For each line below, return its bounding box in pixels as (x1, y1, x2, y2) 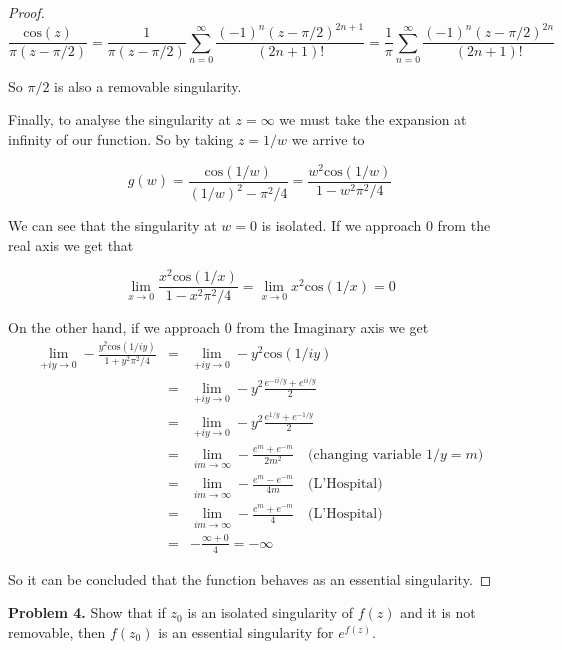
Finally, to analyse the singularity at (8, 109, 231, 130)
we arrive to (291, 129, 365, 150)
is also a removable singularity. (54, 75, 242, 96)
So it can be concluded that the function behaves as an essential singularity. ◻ (8, 568, 492, 589)
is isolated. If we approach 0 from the (261, 215, 491, 236)
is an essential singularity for (158, 621, 334, 642)
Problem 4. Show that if (8, 602, 166, 623)
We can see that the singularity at (8, 215, 217, 236)
